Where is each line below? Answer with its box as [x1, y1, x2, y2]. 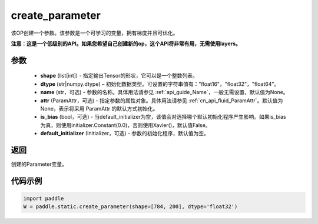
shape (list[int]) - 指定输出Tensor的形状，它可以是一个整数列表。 [40, 72, 198, 79]
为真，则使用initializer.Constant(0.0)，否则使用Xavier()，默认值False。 [40, 121, 211, 129]
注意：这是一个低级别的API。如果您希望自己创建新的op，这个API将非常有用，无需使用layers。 [11, 40, 241, 47]
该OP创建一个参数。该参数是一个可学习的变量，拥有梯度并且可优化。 [11, 29, 178, 36]
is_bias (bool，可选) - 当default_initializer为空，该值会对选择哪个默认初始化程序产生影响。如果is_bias [40, 113, 286, 121]
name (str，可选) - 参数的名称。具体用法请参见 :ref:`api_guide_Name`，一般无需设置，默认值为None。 [40, 89, 289, 96]
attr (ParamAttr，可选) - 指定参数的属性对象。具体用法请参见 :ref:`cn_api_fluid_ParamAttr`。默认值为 [40, 97, 283, 104]
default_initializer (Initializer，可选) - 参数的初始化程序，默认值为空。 [40, 130, 209, 137]
